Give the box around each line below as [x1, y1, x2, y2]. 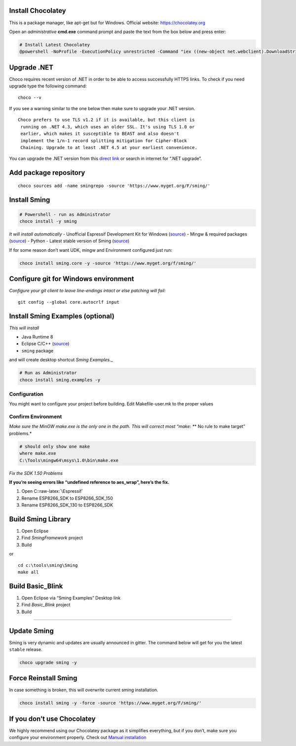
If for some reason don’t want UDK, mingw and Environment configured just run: [9, 247, 173, 253]
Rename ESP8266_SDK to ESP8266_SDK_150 [21, 495, 113, 501]
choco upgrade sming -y [19, 660, 77, 665]
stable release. [9, 647, 42, 652]
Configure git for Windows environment [9, 275, 134, 283]
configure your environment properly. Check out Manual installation [9, 735, 147, 741]
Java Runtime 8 [21, 334, 53, 340]
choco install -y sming [19, 219, 77, 224]
